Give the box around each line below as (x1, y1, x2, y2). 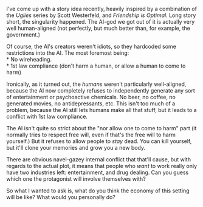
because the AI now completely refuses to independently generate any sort (6, 87, 196, 94)
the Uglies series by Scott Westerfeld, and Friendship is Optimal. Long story (6, 12, 196, 19)
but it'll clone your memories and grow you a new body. (6, 144, 146, 151)
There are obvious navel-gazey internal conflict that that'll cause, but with (6, 156, 191, 163)
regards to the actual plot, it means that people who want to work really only (6, 163, 198, 169)
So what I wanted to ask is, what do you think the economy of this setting (6, 187, 190, 194)
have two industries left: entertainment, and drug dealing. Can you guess (6, 169, 189, 176)
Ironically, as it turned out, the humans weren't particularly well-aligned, (6, 80, 187, 88)
